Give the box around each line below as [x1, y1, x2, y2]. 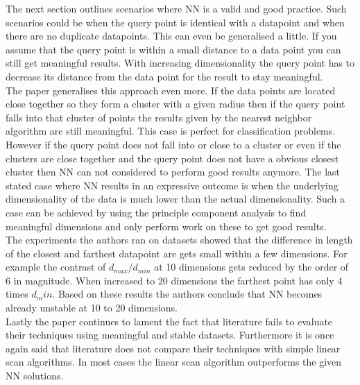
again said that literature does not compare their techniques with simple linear [6, 341, 341, 355]
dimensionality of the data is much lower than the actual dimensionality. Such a [6, 191, 345, 206]
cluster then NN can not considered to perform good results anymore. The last [6, 164, 341, 179]
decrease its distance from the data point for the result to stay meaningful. [6, 69, 323, 83]
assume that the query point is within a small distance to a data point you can [6, 42, 341, 56]
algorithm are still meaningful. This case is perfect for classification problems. [6, 123, 336, 138]
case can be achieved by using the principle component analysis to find [6, 205, 307, 219]
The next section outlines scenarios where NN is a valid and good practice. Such [6, 1, 347, 15]
